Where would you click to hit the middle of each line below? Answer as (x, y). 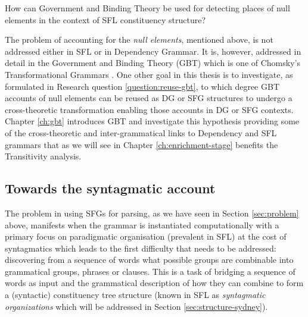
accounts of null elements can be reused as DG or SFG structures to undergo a (149, 98)
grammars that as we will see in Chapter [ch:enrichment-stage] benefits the (141, 144)
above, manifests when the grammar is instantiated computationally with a (142, 225)
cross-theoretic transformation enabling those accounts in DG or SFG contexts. (149, 109)
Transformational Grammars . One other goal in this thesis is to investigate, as (149, 74)
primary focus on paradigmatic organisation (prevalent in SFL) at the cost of (146, 236)
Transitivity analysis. (43, 156)
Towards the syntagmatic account (110, 188)
